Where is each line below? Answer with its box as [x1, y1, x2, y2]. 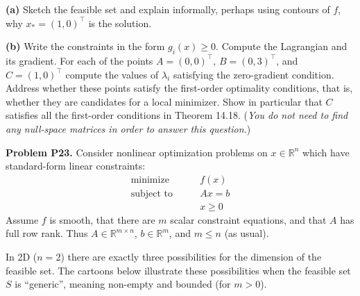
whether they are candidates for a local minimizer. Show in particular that [6, 94, 323, 108]
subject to [130, 188, 173, 199]
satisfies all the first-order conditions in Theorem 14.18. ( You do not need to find [6, 108, 348, 122]
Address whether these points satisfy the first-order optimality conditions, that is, [6, 81, 353, 95]
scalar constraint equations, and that [170, 212, 327, 227]
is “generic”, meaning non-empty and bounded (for [15, 277, 231, 291]
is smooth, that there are [49, 212, 155, 227]
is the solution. [88, 15, 152, 30]
